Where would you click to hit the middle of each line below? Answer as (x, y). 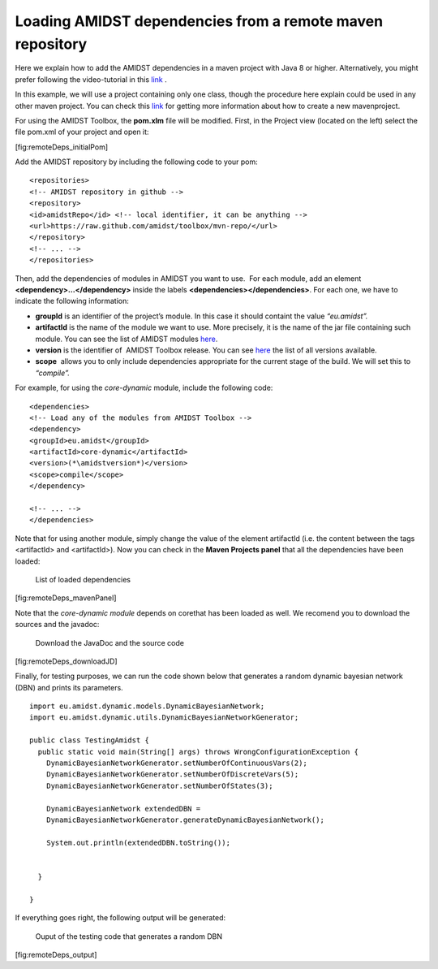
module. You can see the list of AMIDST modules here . (127, 339)
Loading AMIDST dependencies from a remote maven (199, 21)
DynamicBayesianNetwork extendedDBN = (123, 809)
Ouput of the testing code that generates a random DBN (129, 936)
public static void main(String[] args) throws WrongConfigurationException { (198, 752)
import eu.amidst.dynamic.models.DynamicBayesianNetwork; (147, 706)
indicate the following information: (72, 301)
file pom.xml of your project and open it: (82, 132)
